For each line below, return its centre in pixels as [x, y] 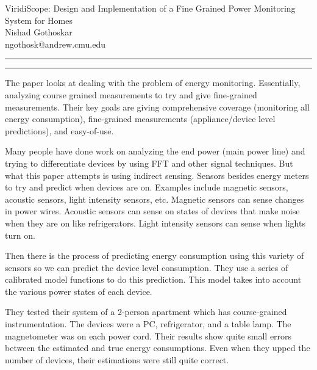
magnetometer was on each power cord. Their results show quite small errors [148, 336]
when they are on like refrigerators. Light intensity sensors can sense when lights [155, 223]
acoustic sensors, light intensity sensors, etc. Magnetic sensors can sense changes [155, 199]
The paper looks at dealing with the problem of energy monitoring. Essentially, [153, 83]
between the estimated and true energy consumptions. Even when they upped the [158, 348]
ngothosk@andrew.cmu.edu [55, 44]
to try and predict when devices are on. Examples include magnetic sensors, [147, 187]
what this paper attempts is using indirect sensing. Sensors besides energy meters [157, 175]
